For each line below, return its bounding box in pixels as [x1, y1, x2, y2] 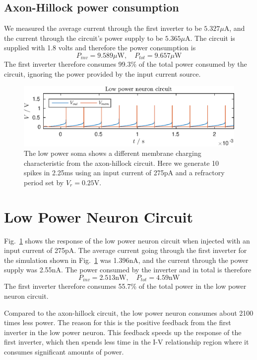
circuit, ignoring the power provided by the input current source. [4, 69, 201, 79]
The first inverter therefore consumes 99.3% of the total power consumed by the [4, 59, 247, 69]
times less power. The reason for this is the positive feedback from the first [4, 317, 231, 328]
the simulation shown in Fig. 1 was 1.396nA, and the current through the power [4, 254, 249, 265]
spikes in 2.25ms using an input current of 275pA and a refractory [24, 167, 225, 178]
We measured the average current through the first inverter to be [4, 23, 202, 33]
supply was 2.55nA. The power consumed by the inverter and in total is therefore [4, 264, 252, 275]
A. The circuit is [185, 32, 235, 43]
